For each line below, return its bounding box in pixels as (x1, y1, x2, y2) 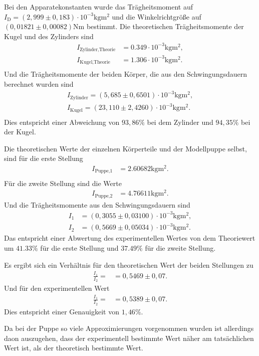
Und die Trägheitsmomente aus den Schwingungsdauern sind (4, 199, 190, 210)
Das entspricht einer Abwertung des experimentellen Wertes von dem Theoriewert (4, 233, 255, 243)
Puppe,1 (95, 168, 113, 174)
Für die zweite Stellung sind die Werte (4, 177, 122, 188)
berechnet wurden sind (4, 78, 74, 89)
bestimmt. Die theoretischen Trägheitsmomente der (86, 21, 244, 32)
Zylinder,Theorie (80, 47, 116, 53)
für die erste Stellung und (40, 242, 119, 253)
